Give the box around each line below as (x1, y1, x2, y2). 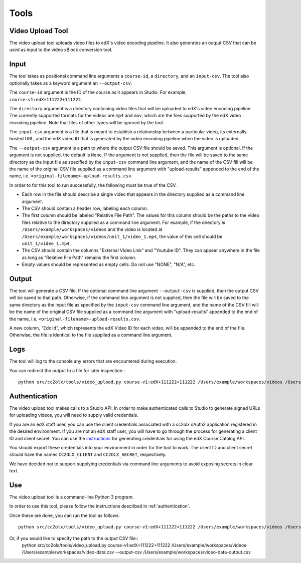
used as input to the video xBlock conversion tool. (9, 47, 113, 53)
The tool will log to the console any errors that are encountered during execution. (9, 358, 177, 364)
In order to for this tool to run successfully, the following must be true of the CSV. (9, 182, 177, 188)
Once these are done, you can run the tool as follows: (9, 512, 120, 518)
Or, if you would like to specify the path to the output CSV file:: (9, 535, 138, 541)
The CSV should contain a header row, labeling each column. (22, 205, 148, 211)
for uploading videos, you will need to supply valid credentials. (9, 412, 139, 418)
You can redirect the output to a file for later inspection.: (9, 367, 125, 373)
